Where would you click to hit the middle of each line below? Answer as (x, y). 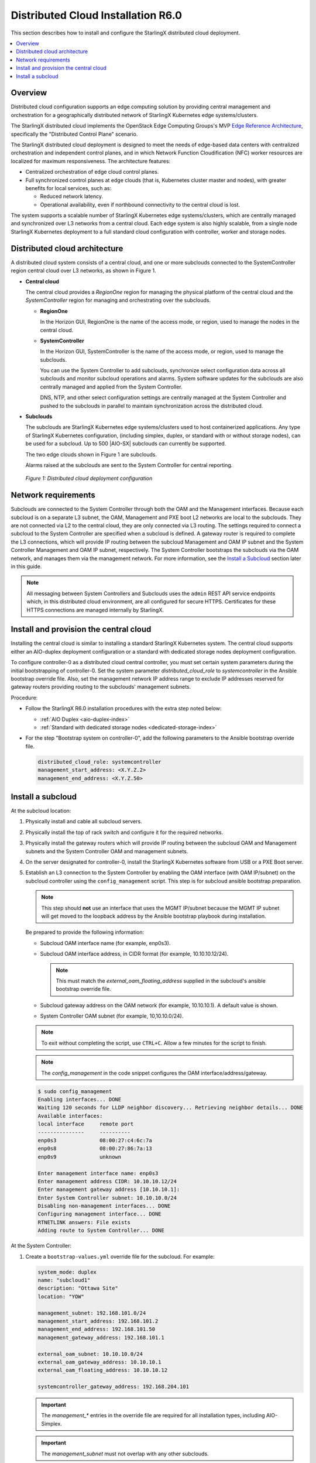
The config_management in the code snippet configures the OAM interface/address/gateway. (154, 1073)
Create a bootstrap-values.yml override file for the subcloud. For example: (120, 1256)
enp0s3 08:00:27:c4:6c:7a (95, 1140)
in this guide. (26, 566)
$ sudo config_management (75, 1091)
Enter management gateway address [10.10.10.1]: (109, 1190)
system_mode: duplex (67, 1272)
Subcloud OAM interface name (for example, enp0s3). (105, 943)
